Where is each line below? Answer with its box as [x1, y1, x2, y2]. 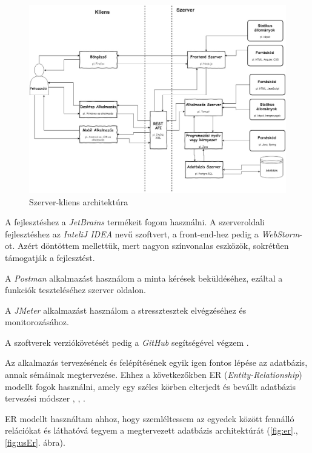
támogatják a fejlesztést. [5, 251, 95, 263]
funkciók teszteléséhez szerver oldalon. [5, 283, 146, 296]
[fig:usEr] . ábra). [5, 436, 65, 449]
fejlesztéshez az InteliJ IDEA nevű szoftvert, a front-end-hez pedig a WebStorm [5, 227, 300, 240]
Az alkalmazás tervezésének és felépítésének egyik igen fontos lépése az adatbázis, [5, 356, 308, 369]
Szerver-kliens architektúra [29, 195, 128, 208]
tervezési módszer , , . [5, 392, 85, 405]
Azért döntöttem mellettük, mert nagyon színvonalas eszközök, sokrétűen [17, 239, 289, 252]
